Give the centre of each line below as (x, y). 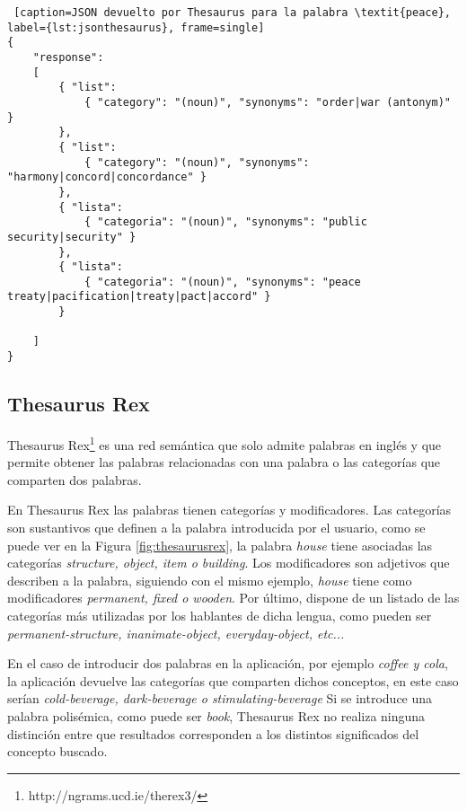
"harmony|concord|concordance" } (107, 177)
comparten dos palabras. (75, 479)
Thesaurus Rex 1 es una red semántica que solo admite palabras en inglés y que (225, 443)
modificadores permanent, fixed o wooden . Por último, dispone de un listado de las (233, 598)
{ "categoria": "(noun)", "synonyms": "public (225, 222)
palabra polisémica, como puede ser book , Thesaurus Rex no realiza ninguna (216, 715)
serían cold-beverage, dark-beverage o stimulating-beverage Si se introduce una (220, 698)
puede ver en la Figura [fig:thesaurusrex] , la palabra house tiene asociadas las (220, 545)
